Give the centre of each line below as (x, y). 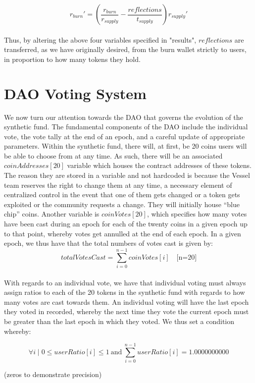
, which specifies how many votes (197, 214)
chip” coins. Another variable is (52, 214)
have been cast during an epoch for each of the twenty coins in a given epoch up (126, 224)
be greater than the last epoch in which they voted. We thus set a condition (119, 321)
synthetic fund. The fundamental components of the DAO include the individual (126, 127)
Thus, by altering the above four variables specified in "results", (100, 39)
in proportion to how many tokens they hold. (72, 59)
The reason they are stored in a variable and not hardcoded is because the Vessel (127, 175)
